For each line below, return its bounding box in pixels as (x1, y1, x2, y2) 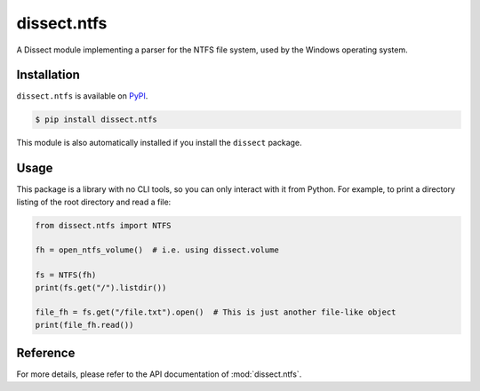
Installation (16, 68, 80, 83)
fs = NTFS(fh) (35, 270, 97, 280)
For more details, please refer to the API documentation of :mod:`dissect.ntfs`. (16, 369, 302, 379)
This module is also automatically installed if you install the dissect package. (16, 138, 302, 148)
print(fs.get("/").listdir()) (35, 283, 167, 292)
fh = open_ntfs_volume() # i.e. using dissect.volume (35, 245, 279, 255)
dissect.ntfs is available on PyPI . (16, 91, 148, 101)
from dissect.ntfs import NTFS (35, 220, 172, 230)
